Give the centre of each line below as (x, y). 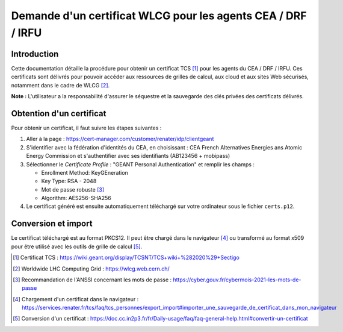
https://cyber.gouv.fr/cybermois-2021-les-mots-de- (237, 280)
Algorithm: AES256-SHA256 (76, 198)
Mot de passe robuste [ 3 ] (73, 189)
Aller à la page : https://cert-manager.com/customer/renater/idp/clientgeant (120, 139)
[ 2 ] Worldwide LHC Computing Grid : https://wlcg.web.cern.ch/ (91, 269)
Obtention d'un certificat (59, 114)
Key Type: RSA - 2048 (69, 181)
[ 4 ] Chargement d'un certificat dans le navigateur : (76, 299)
